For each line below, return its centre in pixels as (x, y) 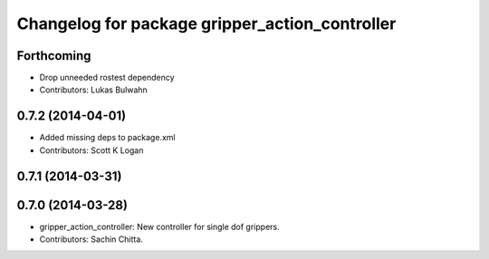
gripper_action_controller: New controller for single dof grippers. (159, 226)
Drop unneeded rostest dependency (107, 78)
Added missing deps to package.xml (107, 138)
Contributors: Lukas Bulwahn (94, 90)
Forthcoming (54, 56)
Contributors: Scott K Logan (91, 150)
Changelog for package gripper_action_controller (206, 24)
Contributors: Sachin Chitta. (91, 239)
